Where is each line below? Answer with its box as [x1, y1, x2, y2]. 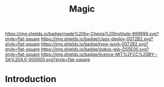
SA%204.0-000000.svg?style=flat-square [5, 57, 90, 63]
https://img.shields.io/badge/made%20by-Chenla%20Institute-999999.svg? [5, 31, 159, 37]
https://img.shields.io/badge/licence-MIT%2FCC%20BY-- [41, 52, 158, 57]
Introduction [5, 74, 57, 85]
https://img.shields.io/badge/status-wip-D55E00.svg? [41, 46, 149, 52]
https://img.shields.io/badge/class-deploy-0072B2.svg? [41, 36, 153, 42]
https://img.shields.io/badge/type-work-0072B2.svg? [41, 41, 148, 47]
